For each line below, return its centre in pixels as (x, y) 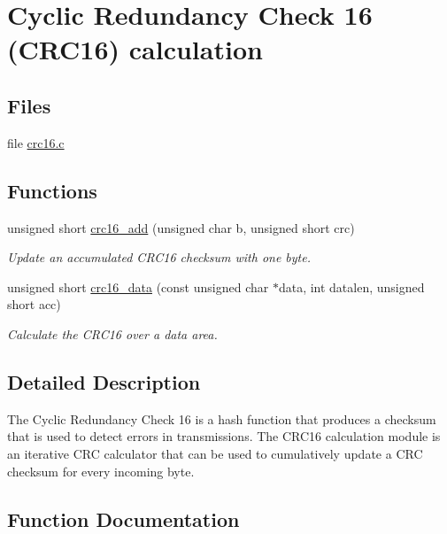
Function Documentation (123, 519)
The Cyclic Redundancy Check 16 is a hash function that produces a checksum (222, 418)
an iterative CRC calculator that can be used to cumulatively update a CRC (215, 453)
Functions (52, 190)
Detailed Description (104, 381)
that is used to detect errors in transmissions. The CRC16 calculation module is (224, 436)
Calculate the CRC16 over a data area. (112, 333)
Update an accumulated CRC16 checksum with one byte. (159, 257)
